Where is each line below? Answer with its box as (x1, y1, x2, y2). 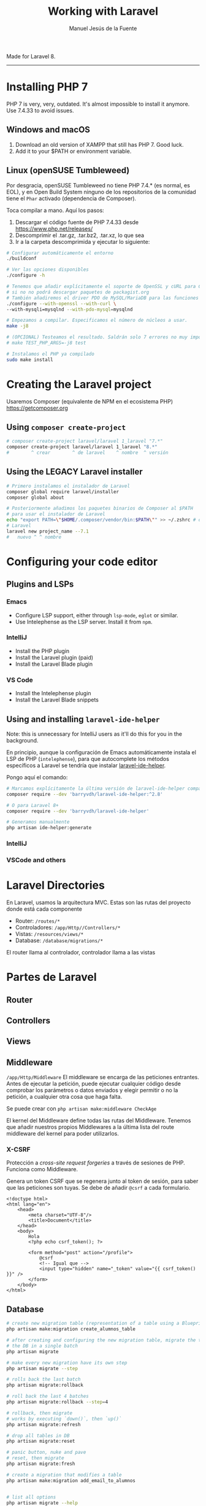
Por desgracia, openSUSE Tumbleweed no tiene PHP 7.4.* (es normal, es (6, 181, 190, 189)
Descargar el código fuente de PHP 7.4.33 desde (15, 218, 139, 225)
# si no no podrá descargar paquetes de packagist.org (6, 289, 150, 295)
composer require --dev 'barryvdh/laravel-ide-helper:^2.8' (6, 791, 164, 797)
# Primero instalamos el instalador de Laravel (6, 483, 131, 489)
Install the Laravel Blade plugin (15, 660, 93, 668)
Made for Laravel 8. (6, 52, 56, 60)
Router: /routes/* (15, 917, 60, 924)
